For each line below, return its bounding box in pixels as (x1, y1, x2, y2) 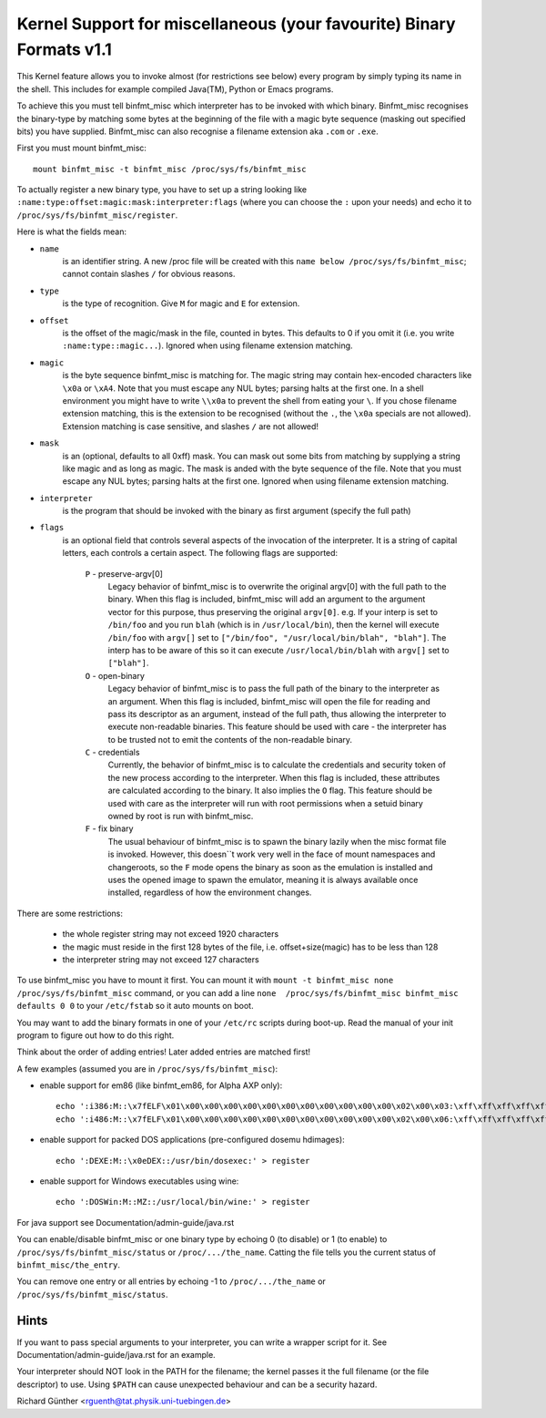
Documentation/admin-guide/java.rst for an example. (16, 1350, 216, 1361)
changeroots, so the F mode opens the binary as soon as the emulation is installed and (107, 861, 433, 872)
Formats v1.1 (16, 39, 113, 59)
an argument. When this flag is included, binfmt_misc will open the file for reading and (107, 695, 431, 706)
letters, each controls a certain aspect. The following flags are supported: (62, 548, 339, 559)
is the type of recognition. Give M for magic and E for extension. (62, 298, 300, 309)
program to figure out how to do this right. (16, 1030, 175, 1041)
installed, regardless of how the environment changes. (107, 887, 312, 898)
